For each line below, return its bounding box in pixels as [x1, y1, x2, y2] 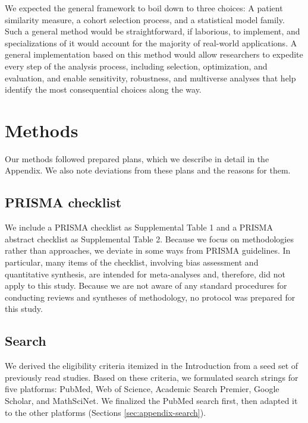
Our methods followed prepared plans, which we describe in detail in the [5, 152, 269, 165]
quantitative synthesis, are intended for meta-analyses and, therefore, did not [5, 267, 285, 280]
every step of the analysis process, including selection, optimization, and [5, 59, 268, 72]
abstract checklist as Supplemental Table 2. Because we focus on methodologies [5, 232, 294, 245]
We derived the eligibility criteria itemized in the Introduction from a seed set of [5, 359, 298, 372]
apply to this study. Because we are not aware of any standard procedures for [5, 279, 287, 292]
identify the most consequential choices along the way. [5, 83, 202, 96]
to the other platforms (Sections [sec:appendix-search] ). [5, 406, 206, 418]
